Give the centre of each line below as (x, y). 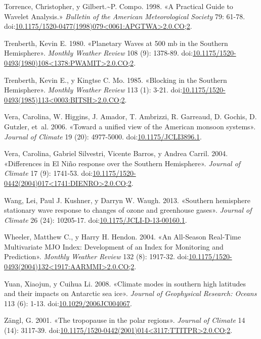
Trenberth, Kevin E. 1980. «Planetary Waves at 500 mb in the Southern (116, 43)
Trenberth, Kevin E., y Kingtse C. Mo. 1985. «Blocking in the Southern (116, 80)
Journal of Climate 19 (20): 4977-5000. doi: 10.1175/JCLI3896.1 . (103, 136)
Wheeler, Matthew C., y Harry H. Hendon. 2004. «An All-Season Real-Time (123, 237)
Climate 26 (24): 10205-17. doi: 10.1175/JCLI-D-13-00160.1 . (96, 220)
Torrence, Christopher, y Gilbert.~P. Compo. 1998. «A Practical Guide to (119, 6)
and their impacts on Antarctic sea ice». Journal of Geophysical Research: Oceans (130, 293)
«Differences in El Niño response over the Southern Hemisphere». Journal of (122, 163)
